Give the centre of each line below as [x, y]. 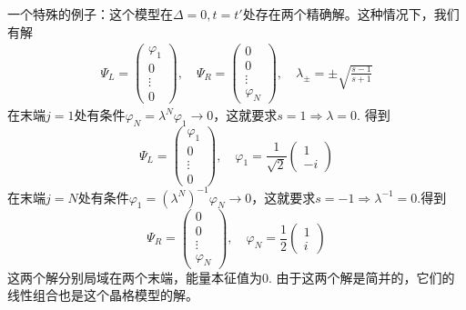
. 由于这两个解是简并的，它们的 [362, 277]
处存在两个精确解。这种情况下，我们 [351, 14]
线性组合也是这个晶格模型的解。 [103, 295]
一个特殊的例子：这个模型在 [90, 14]
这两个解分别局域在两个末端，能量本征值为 [135, 277]
